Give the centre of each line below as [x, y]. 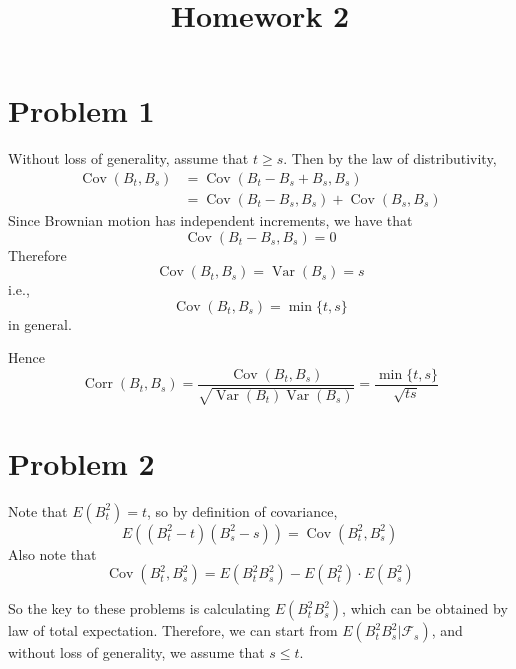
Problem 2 [81, 462]
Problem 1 [81, 110]
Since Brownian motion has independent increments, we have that [210, 219]
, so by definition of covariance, [242, 510]
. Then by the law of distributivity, [390, 158]
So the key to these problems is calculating [139, 608]
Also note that [52, 553]
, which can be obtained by [425, 608]
